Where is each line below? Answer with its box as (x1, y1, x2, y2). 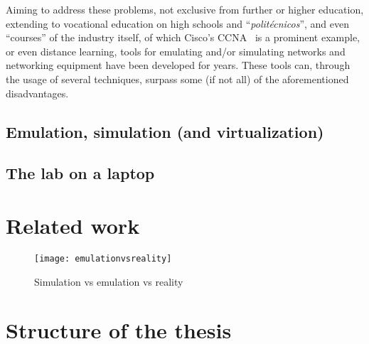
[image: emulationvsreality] (34, 253, 172, 264)
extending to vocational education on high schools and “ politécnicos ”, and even (6, 16, 350, 31)
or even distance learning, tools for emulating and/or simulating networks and (6, 43, 346, 58)
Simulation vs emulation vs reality (34, 274, 183, 289)
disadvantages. (6, 85, 69, 100)
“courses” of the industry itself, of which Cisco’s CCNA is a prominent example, (6, 30, 360, 45)
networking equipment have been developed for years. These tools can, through (6, 58, 351, 72)
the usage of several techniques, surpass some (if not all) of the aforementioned (6, 71, 349, 86)
